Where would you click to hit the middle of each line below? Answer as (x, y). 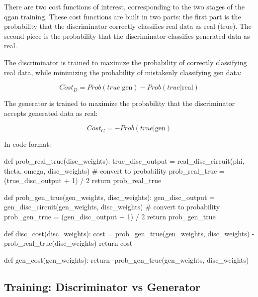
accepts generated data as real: (51, 113)
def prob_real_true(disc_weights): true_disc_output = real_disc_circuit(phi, (124, 160)
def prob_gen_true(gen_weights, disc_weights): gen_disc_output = (109, 197)
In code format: (28, 144)
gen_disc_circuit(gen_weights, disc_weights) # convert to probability (112, 207)
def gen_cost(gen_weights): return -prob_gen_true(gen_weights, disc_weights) (127, 259)
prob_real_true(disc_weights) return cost (68, 243)
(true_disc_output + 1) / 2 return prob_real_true (83, 180)
